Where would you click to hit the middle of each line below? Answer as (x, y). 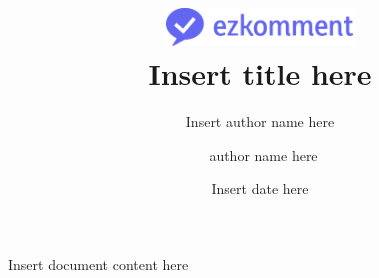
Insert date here (260, 188)
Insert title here (260, 73)
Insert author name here (260, 121)
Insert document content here (98, 263)
